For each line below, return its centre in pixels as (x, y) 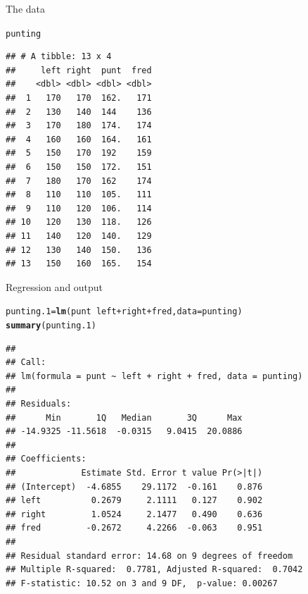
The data (25, 8)
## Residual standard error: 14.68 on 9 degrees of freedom (149, 556)
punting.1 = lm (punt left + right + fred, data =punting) (124, 312)
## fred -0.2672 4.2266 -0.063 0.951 (134, 528)
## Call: (26, 363)
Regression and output (54, 286)
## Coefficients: (46, 459)
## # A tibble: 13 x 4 (59, 57)
